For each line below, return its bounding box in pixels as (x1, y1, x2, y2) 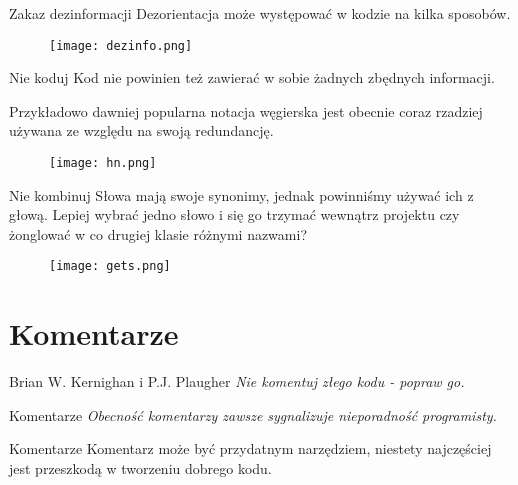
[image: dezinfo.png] (49, 38, 193, 53)
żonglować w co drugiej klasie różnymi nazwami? (9, 223, 308, 244)
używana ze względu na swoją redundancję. (9, 120, 274, 141)
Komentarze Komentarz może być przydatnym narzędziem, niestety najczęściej (9, 438, 492, 459)
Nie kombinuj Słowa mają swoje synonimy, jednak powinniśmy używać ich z (9, 184, 474, 205)
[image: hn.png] (49, 156, 157, 171)
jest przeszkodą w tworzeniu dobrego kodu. (9, 458, 272, 479)
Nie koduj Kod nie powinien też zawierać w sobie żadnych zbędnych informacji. (9, 67, 495, 88)
